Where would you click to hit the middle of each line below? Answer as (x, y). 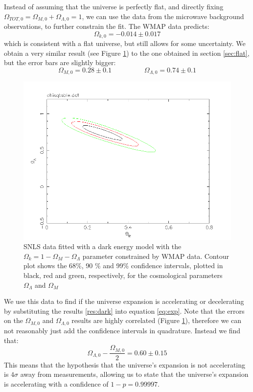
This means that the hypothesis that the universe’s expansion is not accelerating (125, 364)
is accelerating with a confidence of (56, 383)
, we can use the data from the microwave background (163, 16)
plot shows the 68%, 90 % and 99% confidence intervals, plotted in (123, 265)
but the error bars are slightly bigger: (60, 62)
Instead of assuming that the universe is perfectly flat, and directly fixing (114, 6)
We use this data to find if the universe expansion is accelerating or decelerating (124, 301)
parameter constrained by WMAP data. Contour (156, 256)
